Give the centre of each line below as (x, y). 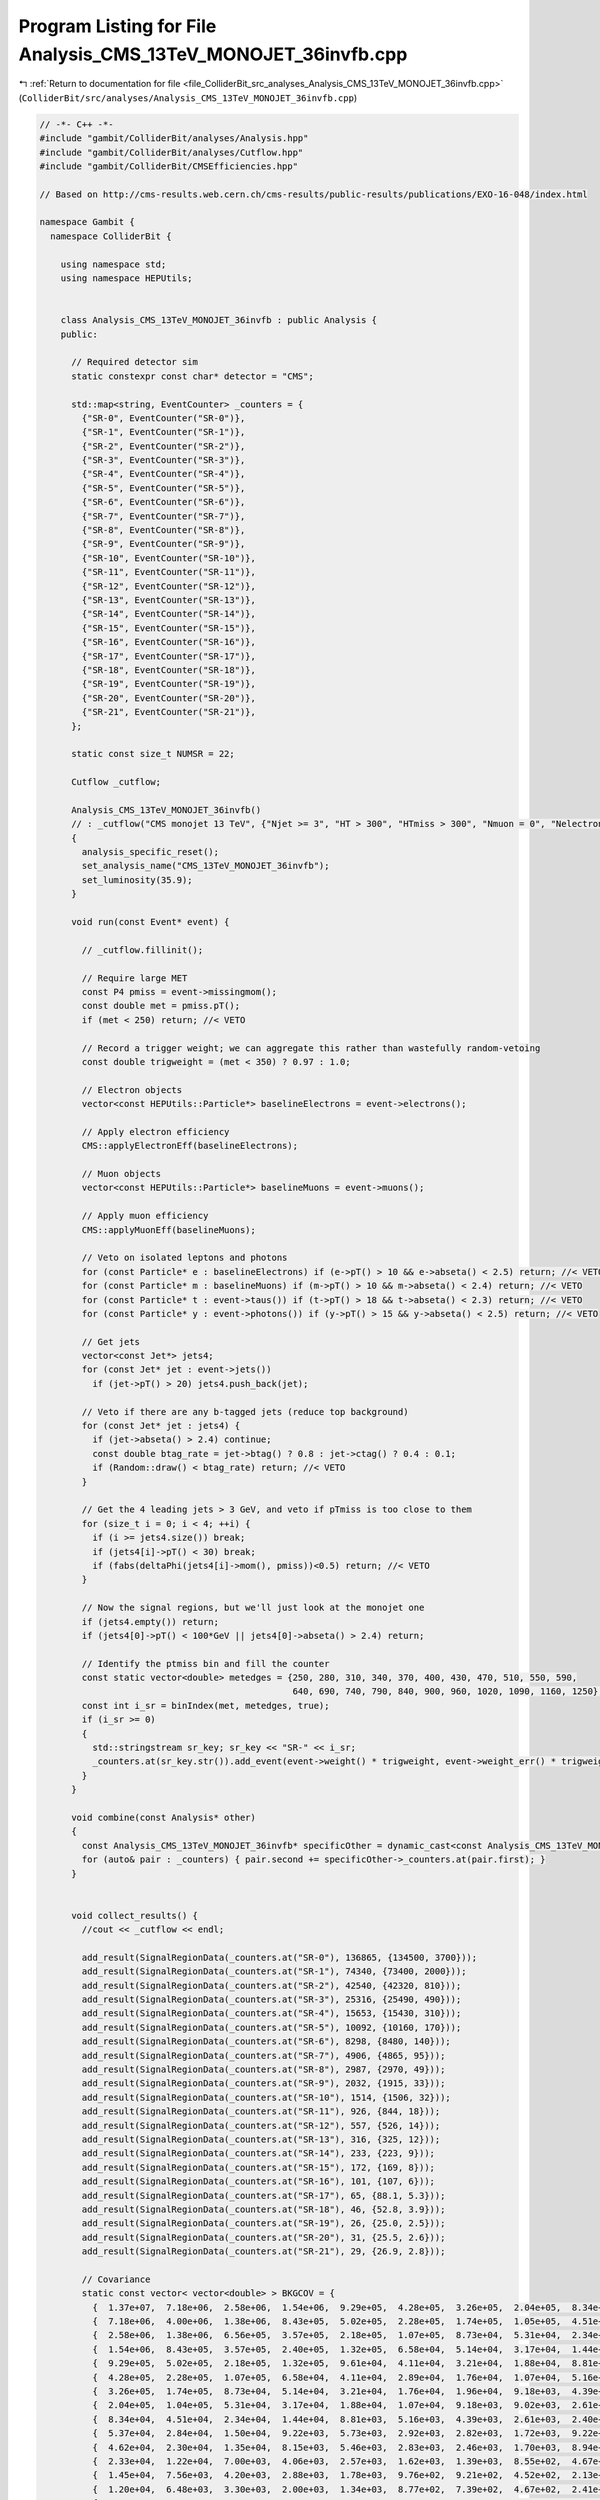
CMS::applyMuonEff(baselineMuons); (169, 1229)
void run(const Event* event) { (150, 921)
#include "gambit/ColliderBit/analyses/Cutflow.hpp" (171, 152)
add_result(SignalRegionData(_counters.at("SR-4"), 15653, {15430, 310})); (271, 2013)
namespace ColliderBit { (111, 236)
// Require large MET (134, 978)
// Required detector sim (135, 362)
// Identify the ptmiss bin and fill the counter (205, 1663)
